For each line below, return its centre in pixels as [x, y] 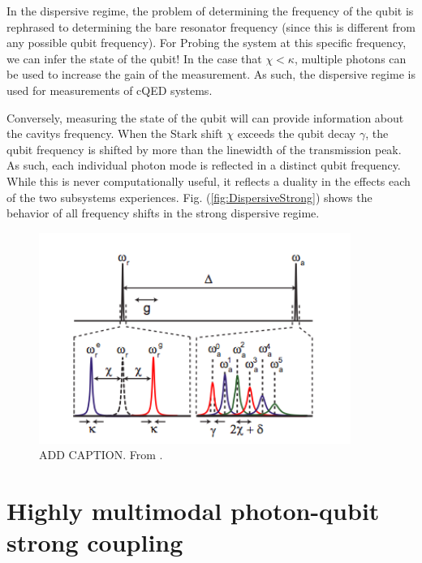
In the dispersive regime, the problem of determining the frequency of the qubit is [210, 11]
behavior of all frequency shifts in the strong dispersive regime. [163, 213]
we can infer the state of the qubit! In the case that [134, 58]
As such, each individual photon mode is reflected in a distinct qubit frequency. [204, 165]
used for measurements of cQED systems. [110, 90]
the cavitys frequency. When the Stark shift [115, 133]
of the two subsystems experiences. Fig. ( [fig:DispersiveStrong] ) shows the [189, 197]
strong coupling [95, 542]
